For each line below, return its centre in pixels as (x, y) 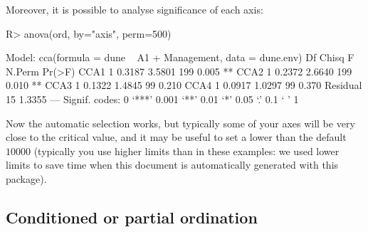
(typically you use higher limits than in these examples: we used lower (186, 151)
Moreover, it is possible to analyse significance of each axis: (135, 9)
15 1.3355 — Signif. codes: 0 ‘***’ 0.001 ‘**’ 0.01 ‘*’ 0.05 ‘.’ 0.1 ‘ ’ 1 (152, 99)
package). (26, 178)
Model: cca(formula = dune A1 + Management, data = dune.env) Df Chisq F (180, 57)
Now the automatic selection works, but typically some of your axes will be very (180, 123)
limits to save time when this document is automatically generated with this (172, 165)
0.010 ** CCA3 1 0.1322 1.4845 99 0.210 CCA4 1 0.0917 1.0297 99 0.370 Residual (184, 85)
